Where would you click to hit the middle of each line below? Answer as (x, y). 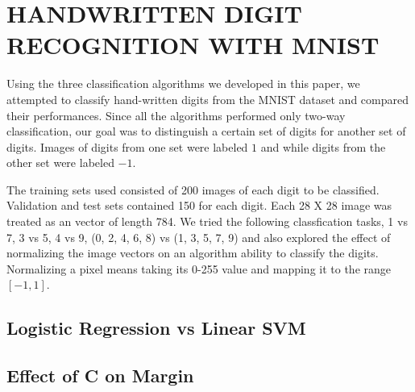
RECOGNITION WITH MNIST (193, 45)
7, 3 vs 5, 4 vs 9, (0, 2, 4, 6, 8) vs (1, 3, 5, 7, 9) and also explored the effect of (199, 237)
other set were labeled (60, 163)
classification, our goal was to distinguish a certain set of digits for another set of (206, 131)
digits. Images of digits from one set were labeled (127, 146)
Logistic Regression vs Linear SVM (156, 328)
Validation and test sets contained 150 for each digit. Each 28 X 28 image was (199, 205)
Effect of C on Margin (100, 375)
